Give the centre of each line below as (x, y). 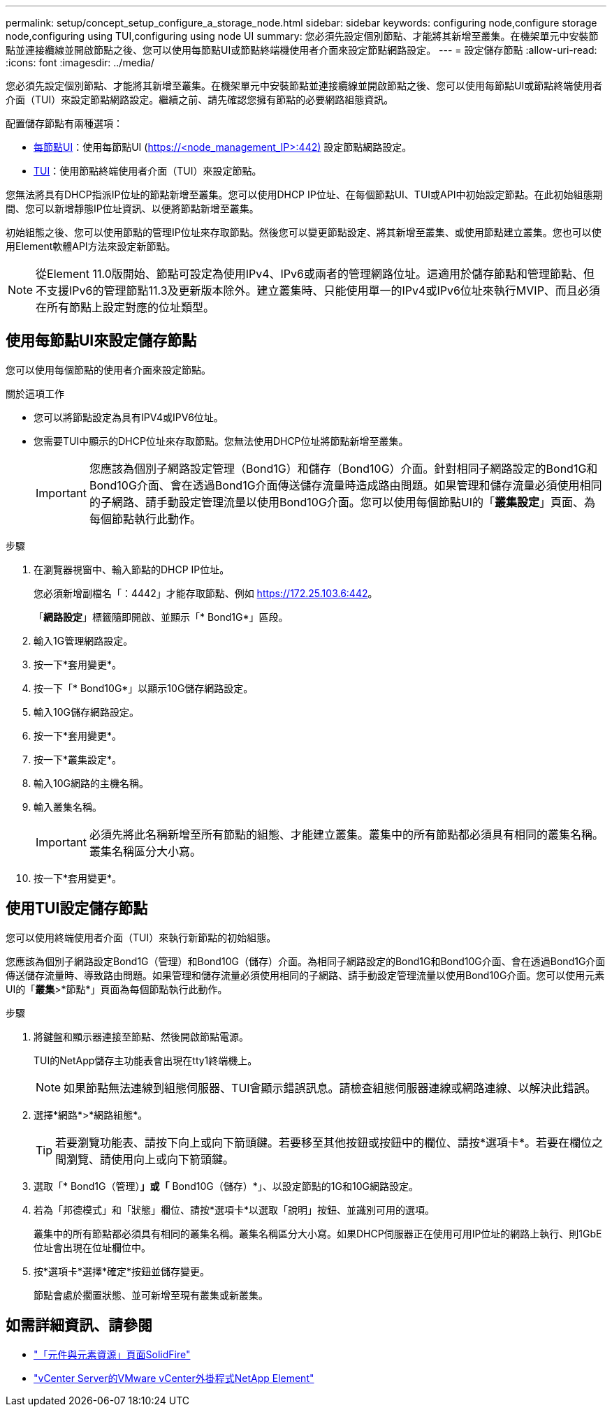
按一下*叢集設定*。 (78, 759)
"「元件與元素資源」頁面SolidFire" (112, 1354)
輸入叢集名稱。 (68, 807)
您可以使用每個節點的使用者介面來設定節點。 (108, 369)
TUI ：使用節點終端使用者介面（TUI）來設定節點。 (148, 171)
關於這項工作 (35, 393)
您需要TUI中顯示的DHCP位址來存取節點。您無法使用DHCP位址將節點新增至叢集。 (221, 441)
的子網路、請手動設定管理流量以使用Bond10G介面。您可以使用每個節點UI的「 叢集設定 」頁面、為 (342, 502)
